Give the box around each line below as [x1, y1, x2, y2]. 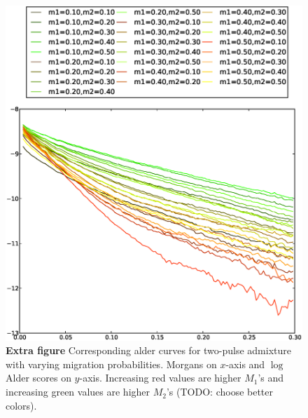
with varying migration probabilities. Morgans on [6, 356, 217, 371]
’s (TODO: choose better [166, 384, 274, 399]
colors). [6, 398, 37, 412]
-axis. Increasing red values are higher [79, 370, 241, 385]
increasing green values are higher [6, 384, 150, 399]
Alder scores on [6, 370, 71, 385]
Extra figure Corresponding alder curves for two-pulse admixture [6, 343, 291, 358]
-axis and [225, 356, 265, 371]
